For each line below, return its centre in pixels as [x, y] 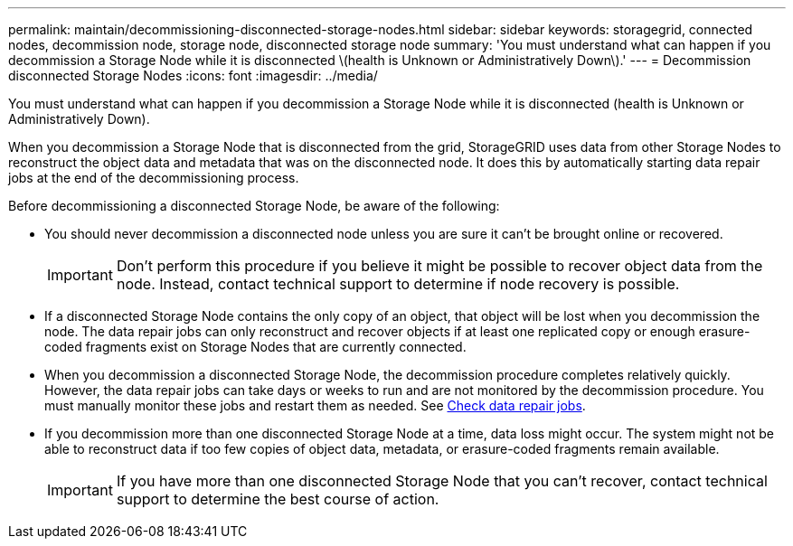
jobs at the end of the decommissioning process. [154, 178]
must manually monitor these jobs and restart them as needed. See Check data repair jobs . [315, 405]
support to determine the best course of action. [278, 499]
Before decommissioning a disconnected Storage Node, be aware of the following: [254, 206]
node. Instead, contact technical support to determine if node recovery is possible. [398, 284]
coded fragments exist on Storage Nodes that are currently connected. [255, 347]
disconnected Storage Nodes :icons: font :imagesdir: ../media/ [193, 75]
